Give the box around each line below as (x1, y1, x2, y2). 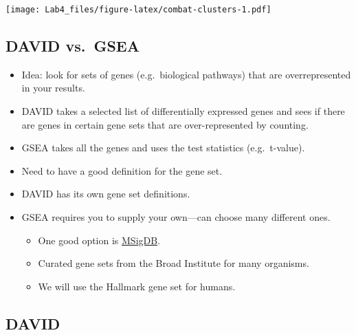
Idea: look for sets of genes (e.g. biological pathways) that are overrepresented (21, 67, 351, 81)
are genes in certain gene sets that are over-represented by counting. (21, 117, 309, 131)
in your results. (21, 80, 85, 95)
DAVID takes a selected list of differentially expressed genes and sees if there (21, 104, 345, 118)
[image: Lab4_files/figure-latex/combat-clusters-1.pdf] (5, 5, 271, 14)
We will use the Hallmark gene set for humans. (38, 279, 236, 293)
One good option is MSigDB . (38, 233, 161, 247)
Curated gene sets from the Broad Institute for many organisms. (38, 256, 309, 270)
